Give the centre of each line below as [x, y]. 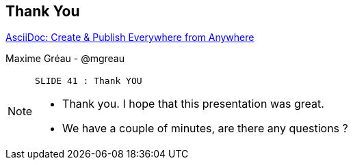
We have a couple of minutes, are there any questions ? [205, 129]
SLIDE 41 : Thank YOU [89, 81]
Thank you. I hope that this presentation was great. [193, 104]
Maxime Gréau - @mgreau [65, 59]
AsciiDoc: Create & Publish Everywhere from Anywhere [130, 37]
